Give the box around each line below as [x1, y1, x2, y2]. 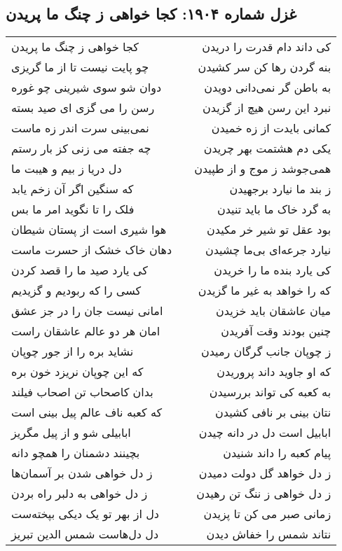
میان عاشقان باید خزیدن [216, 302, 331, 319]
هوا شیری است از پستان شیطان [11, 221, 167, 238]
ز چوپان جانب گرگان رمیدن [200, 343, 331, 360]
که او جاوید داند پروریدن [217, 363, 331, 380]
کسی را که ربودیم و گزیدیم [11, 282, 142, 299]
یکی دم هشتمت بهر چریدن [203, 140, 331, 157]
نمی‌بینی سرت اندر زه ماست [11, 120, 149, 137]
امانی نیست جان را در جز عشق [11, 302, 163, 319]
